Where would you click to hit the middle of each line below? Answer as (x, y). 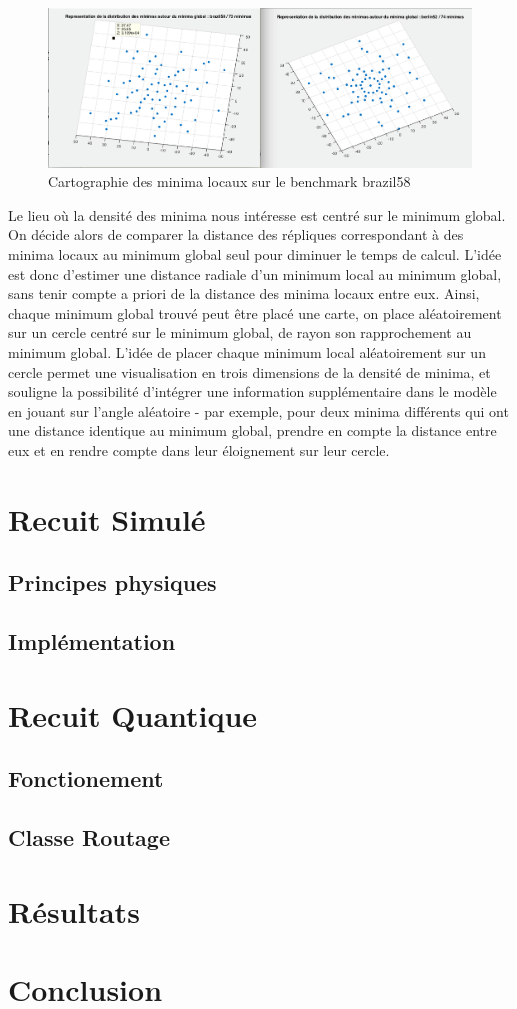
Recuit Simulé (107, 518)
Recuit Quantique (133, 714)
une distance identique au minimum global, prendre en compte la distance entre (252, 430)
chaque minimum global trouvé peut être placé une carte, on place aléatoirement (255, 312)
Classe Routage (89, 836)
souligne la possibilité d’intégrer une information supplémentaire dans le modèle (252, 391)
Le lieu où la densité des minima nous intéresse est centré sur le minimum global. (257, 214)
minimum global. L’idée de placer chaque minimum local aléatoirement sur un (247, 351)
